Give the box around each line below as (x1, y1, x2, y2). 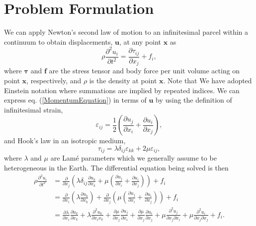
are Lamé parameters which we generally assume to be (50, 153, 217, 163)
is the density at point (89, 75, 157, 85)
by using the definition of (156, 95, 232, 105)
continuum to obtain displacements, (4, 36, 113, 47)
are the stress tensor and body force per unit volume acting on (49, 65, 240, 76)
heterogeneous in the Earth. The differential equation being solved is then (4, 162, 229, 172)
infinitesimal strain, (4, 104, 63, 114)
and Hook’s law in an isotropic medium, (4, 135, 126, 146)
